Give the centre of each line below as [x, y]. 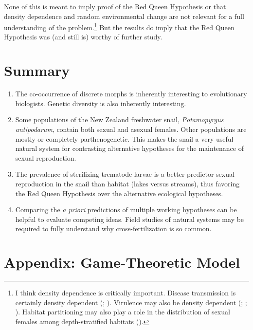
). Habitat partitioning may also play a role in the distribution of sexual [123, 312]
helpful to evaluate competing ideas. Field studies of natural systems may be [130, 219]
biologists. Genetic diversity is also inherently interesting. [101, 103]
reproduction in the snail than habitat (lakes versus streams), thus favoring [127, 183]
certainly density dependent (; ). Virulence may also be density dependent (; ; [131, 302]
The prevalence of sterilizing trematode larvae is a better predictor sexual [125, 174]
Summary [37, 70]
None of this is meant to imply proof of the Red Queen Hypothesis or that [115, 6]
